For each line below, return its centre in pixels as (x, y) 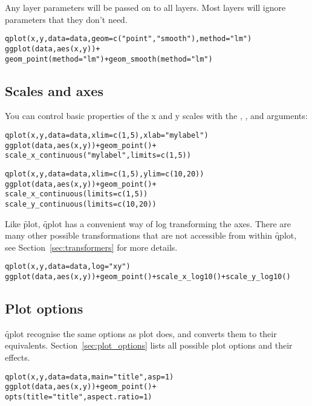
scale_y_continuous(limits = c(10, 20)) (81, 204)
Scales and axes (54, 90)
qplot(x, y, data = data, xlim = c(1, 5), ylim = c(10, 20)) (105, 174)
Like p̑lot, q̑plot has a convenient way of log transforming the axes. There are (148, 223)
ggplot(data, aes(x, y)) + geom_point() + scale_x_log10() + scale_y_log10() (148, 276)
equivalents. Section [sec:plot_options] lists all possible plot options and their (149, 345)
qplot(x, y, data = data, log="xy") (68, 267)
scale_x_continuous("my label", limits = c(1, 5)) (98, 156)
